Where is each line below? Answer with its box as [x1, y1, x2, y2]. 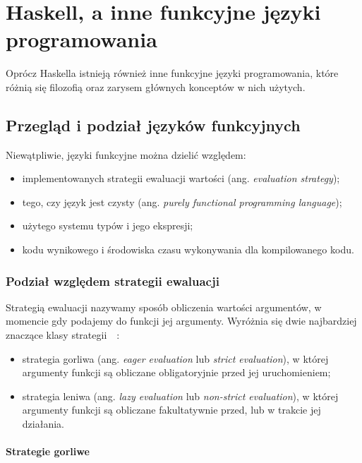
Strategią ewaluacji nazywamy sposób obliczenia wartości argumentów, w [6, 299, 322, 314]
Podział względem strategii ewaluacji [6, 272, 219, 289]
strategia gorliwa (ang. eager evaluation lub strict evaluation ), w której [22, 351, 329, 366]
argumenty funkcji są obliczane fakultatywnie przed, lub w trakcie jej [22, 402, 321, 417]
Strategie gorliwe [6, 444, 90, 459]
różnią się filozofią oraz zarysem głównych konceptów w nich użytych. [6, 79, 306, 94]
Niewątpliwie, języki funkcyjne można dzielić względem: [6, 147, 246, 162]
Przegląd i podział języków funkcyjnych [6, 114, 301, 136]
